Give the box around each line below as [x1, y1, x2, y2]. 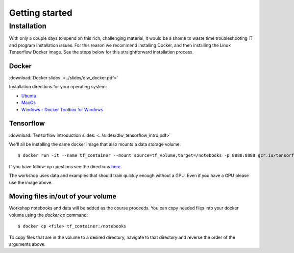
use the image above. [9, 179, 53, 185]
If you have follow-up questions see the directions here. [9, 163, 122, 169]
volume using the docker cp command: [9, 212, 88, 218]
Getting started [9, 7, 73, 18]
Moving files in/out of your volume [9, 192, 117, 201]
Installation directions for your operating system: [9, 84, 107, 90]
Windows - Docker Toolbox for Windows [21, 106, 103, 112]
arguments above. [9, 241, 46, 247]
